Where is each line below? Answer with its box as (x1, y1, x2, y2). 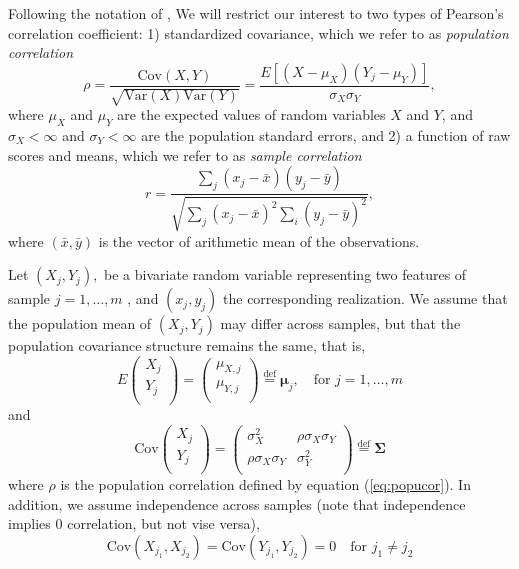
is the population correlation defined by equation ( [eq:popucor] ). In (60, 474, 471, 495)
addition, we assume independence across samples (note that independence (8, 493, 466, 514)
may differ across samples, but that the (220, 313, 461, 334)
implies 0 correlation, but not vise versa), (8, 513, 260, 534)
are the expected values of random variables (117, 104, 386, 125)
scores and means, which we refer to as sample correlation (8, 144, 362, 165)
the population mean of (8, 313, 152, 334)
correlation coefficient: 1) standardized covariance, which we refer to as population (8, 22, 509, 43)
